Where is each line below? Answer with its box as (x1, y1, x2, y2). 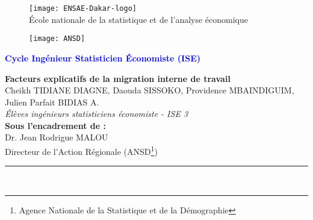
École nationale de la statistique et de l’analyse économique (29, 13, 249, 25)
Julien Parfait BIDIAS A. (5, 95, 99, 108)
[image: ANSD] (29, 34, 85, 43)
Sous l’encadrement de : (5, 119, 106, 131)
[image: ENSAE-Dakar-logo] (29, 4, 137, 13)
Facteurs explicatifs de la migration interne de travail (5, 72, 231, 84)
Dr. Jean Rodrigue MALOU (5, 131, 108, 143)
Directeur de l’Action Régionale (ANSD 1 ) (5, 143, 158, 157)
